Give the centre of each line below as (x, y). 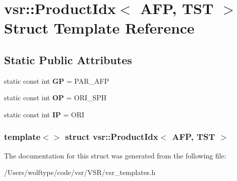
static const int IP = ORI (44, 114)
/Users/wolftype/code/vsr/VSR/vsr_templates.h (80, 172)
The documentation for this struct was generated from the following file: (115, 155)
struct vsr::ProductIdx (111, 137)
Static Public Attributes (68, 59)
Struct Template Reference (99, 28)
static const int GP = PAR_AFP (56, 80)
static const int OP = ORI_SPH (55, 98)
